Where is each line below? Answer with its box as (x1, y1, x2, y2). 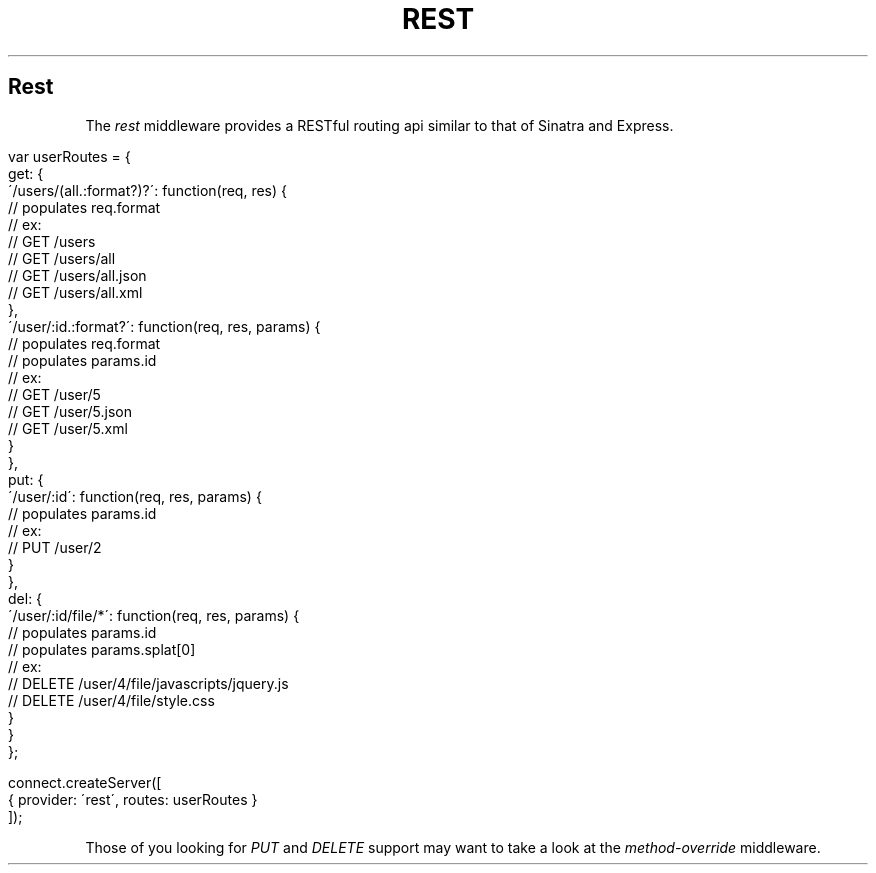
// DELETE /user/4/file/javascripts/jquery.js (8, 674, 289, 692)
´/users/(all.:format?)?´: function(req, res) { (8, 181, 288, 199)
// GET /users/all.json (8, 266, 147, 284)
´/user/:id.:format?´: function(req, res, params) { (8, 317, 321, 335)
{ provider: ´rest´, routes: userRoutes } (8, 790, 258, 808)
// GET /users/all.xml (8, 283, 143, 301)
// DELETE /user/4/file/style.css (8, 691, 215, 709)
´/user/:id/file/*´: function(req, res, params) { (8, 606, 300, 624)
